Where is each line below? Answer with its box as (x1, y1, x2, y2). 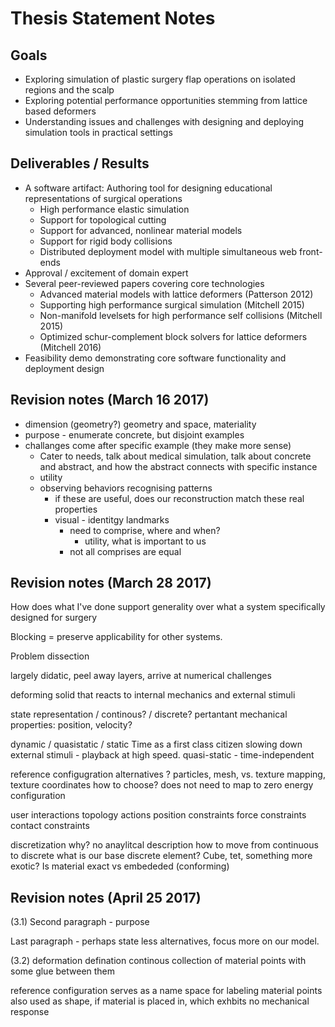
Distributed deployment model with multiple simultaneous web (39, 245, 298, 257)
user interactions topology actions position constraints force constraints (10, 809, 307, 821)
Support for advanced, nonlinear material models (39, 224, 243, 236)
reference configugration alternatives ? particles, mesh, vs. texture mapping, (10, 768, 326, 781)
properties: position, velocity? (10, 719, 133, 731)
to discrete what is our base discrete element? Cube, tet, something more (10, 850, 313, 862)
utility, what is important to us (84, 535, 207, 547)
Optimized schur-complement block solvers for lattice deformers (39, 330, 308, 342)
